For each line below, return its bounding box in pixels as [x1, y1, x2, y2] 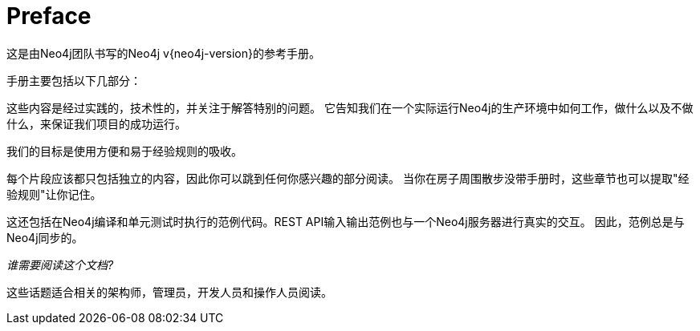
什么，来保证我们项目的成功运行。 [6, 116, 186, 131]
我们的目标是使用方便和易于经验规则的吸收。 [6, 143, 242, 158]
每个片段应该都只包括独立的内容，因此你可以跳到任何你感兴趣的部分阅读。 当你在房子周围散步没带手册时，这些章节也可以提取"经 [6, 171, 690, 185]
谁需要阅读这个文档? [6, 257, 114, 272]
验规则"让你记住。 [6, 187, 102, 201]
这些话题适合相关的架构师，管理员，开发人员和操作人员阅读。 [6, 285, 332, 299]
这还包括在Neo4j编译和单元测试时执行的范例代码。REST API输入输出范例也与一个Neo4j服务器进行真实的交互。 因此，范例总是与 [6, 214, 685, 228]
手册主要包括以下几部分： [6, 73, 141, 87]
